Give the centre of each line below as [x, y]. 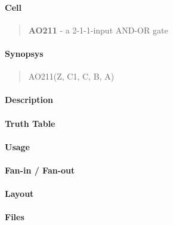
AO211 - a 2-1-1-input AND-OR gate [98, 30]
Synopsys [24, 53]
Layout [19, 194]
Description [29, 100]
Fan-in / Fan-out [40, 170]
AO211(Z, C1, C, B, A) [71, 76]
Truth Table [30, 123]
